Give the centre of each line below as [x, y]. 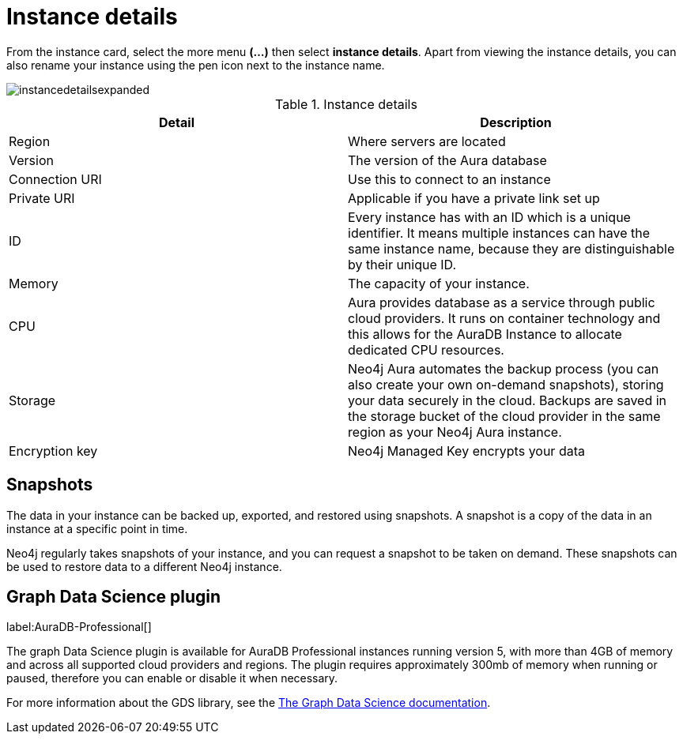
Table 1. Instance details [346, 104]
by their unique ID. [402, 264]
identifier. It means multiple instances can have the [499, 233]
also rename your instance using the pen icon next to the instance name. [196, 65]
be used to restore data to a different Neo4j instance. [144, 566]
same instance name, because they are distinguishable [511, 248]
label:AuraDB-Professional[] [79, 627]
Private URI [42, 198]
